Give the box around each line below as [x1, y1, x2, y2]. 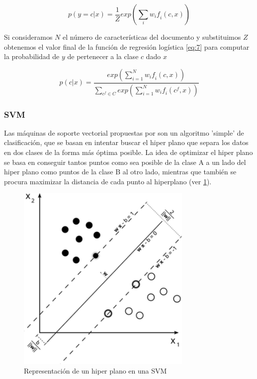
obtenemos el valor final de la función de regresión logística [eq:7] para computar [4, 41, 250, 52]
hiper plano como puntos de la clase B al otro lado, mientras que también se [4, 166, 237, 177]
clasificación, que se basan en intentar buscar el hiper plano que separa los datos [4, 137, 249, 148]
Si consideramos [4, 32, 53, 42]
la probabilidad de [4, 51, 60, 62]
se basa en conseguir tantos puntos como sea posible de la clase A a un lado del [4, 156, 246, 167]
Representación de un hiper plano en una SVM [24, 366, 167, 376]
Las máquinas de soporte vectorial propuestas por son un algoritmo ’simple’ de [4, 127, 244, 138]
